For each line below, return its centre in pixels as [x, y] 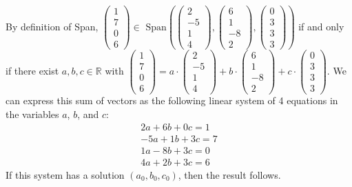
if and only [321, 26]
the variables [32, 114]
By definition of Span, [52, 26]
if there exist [32, 70]
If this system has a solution [65, 174]
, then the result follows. [229, 174]
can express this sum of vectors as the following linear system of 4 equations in [172, 100]
